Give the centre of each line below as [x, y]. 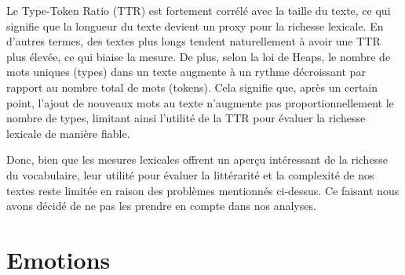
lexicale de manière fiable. [68, 133]
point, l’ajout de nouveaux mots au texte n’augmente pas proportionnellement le [200, 102]
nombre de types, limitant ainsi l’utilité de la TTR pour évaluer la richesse [186, 118]
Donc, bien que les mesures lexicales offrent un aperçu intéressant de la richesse [197, 159]
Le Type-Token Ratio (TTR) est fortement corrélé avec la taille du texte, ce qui [199, 10]
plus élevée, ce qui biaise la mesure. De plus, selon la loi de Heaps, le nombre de [199, 56]
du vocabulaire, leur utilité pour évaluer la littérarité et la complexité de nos [190, 174]
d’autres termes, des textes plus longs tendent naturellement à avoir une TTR [193, 41]
